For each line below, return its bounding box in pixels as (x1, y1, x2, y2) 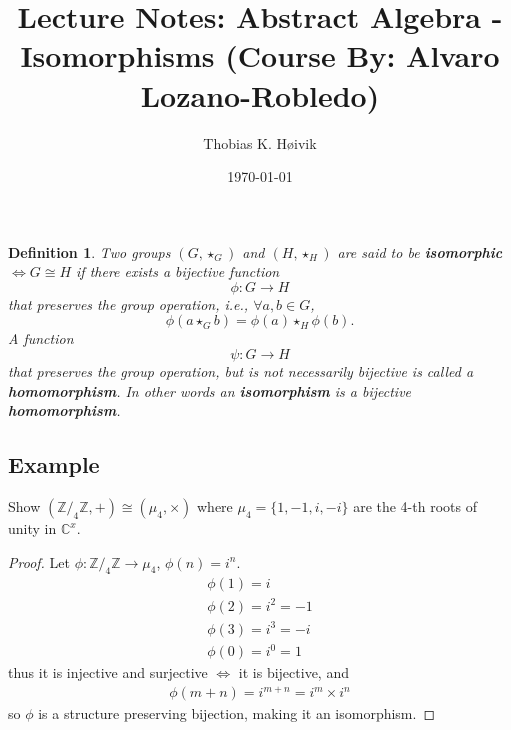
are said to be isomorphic (337, 241, 503, 262)
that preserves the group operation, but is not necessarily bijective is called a (8, 361, 474, 382)
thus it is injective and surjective (8, 662, 208, 683)
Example (8, 449, 100, 480)
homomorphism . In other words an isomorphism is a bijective (8, 380, 412, 401)
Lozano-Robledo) (140, 74, 380, 115)
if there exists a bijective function (76, 261, 280, 282)
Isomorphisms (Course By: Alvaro (20, 35, 500, 76)
